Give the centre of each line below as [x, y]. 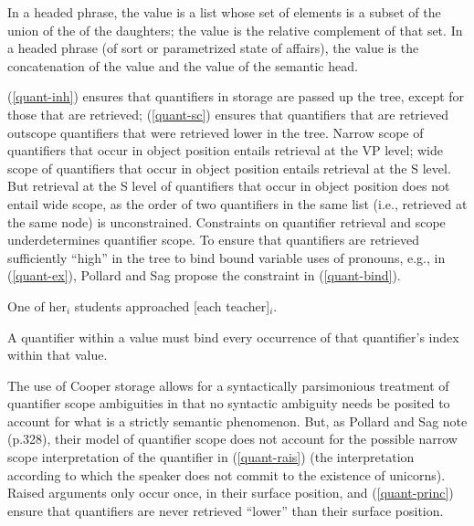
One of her [37, 305]
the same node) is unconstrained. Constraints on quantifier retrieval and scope [226, 221]
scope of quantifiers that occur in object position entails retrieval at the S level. [229, 168]
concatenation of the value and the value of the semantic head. [183, 65]
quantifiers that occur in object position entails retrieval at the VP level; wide [225, 150]
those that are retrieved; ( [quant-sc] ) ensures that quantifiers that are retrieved [228, 114]
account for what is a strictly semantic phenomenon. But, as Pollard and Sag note [237, 421]
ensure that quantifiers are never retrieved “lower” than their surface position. [226, 510]
